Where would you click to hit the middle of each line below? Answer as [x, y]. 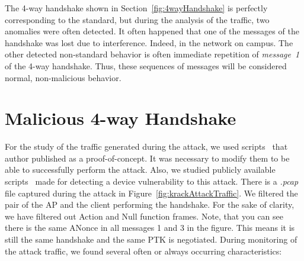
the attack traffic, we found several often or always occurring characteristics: [143, 251]
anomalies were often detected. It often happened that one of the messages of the [152, 31]
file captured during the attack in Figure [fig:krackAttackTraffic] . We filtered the [151, 193]
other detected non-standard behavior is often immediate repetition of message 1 [152, 54]
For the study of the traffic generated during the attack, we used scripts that [146, 146]
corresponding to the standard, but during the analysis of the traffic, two [137, 19]
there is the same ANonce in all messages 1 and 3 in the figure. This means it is [150, 228]
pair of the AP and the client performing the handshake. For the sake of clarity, [150, 204]
